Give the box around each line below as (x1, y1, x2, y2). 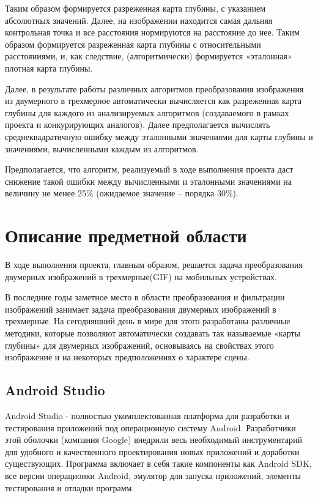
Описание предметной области (5, 223, 247, 248)
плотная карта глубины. (5, 61, 93, 74)
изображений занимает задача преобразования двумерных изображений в (5, 302, 276, 315)
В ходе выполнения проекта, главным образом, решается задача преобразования (5, 258, 303, 271)
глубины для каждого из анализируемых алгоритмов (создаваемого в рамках (5, 106, 289, 119)
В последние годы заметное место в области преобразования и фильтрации (5, 291, 285, 303)
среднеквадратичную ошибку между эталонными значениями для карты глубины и (5, 130, 313, 143)
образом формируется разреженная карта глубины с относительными (5, 37, 261, 50)
